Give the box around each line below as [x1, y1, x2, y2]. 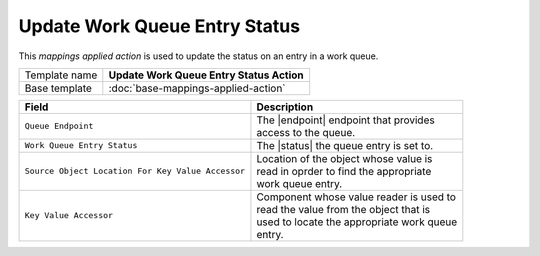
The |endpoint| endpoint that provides [256, 113, 435, 127]
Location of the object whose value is [256, 151, 433, 165]
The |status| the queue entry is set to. [256, 138, 434, 152]
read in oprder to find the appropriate [256, 164, 432, 178]
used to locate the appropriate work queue [256, 215, 458, 229]
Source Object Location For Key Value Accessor [24, 166, 245, 177]
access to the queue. [256, 125, 356, 139]
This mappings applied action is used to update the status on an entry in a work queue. [18, 50, 379, 62]
